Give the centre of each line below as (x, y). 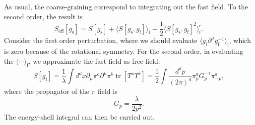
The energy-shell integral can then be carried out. (79, 117)
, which (240, 40)
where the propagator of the (47, 91)
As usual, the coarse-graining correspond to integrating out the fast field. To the (126, 6)
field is (107, 91)
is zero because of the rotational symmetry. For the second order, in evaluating (124, 51)
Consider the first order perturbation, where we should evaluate (101, 40)
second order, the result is (43, 16)
